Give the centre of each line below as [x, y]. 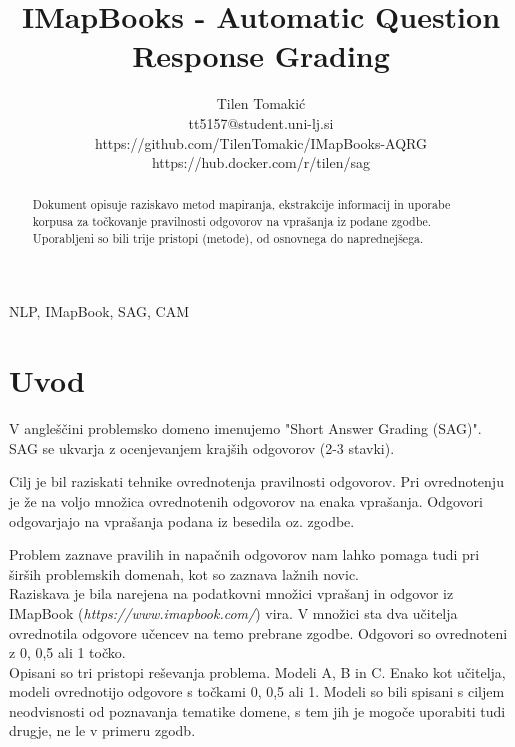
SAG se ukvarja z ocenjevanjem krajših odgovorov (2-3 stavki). [202, 447]
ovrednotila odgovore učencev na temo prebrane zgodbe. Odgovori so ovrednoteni [258, 632]
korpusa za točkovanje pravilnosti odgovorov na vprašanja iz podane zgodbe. [232, 221]
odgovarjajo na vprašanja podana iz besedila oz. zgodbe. [182, 520]
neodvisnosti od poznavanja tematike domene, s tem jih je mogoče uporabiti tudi [257, 710]
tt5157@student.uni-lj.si [261, 122]
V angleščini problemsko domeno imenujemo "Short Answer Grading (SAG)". [245, 428]
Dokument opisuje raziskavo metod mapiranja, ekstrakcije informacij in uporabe [241, 204]
